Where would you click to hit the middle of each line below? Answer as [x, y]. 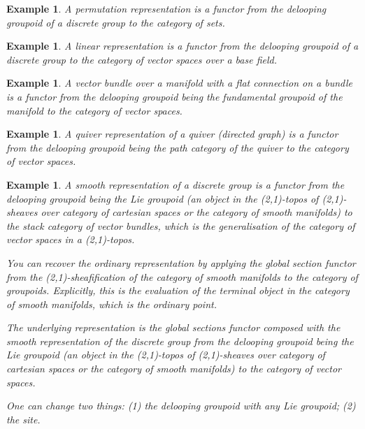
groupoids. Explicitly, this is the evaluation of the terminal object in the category [178, 290]
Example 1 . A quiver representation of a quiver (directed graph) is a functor [172, 134]
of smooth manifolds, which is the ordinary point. [112, 304]
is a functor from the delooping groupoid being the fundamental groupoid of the [174, 96]
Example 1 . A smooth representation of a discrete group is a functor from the [176, 184]
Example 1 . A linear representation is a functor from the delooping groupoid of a [182, 46]
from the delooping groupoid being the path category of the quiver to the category [178, 147]
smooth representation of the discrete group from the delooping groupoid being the [180, 341]
